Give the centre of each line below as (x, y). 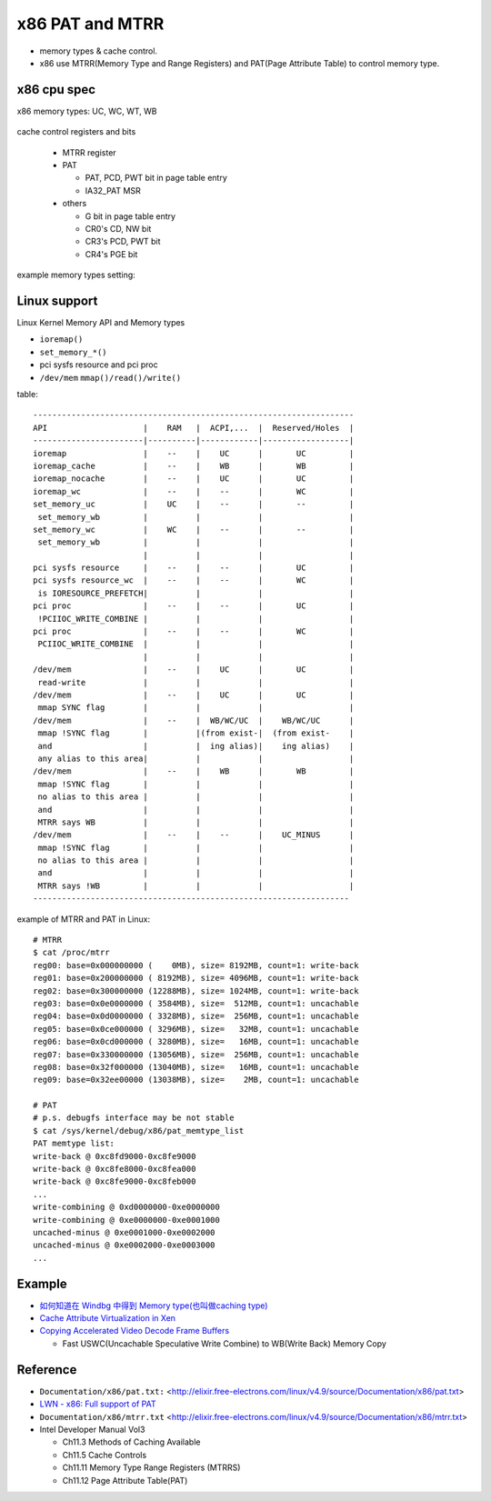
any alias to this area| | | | (196, 758)
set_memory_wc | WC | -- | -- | (194, 529)
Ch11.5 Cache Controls (105, 1455)
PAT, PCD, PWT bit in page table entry (156, 178)
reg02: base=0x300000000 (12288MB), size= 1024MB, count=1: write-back (196, 991)
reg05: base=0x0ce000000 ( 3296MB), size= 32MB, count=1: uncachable (196, 1029)
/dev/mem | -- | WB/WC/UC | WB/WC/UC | (194, 720)
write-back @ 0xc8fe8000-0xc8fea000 (115, 1169)
